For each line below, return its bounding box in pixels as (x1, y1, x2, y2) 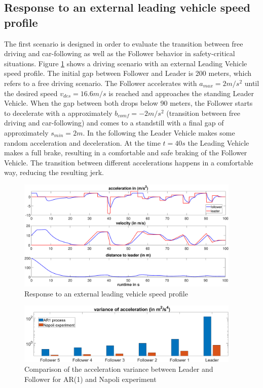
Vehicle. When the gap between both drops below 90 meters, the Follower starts (4, 98, 253, 108)
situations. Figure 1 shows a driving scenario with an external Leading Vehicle (4, 58, 247, 68)
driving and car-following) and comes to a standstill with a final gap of (4, 117, 224, 128)
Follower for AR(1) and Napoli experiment (24, 373, 157, 384)
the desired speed (4, 88, 58, 98)
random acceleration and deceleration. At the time (4, 137, 161, 148)
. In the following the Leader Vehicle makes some (83, 127, 235, 138)
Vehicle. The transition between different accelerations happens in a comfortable (4, 157, 253, 167)
